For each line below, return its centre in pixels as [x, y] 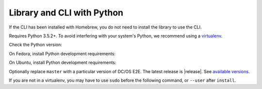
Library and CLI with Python [66, 13]
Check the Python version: [36, 45]
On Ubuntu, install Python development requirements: [63, 62]
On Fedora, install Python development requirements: [62, 54]
